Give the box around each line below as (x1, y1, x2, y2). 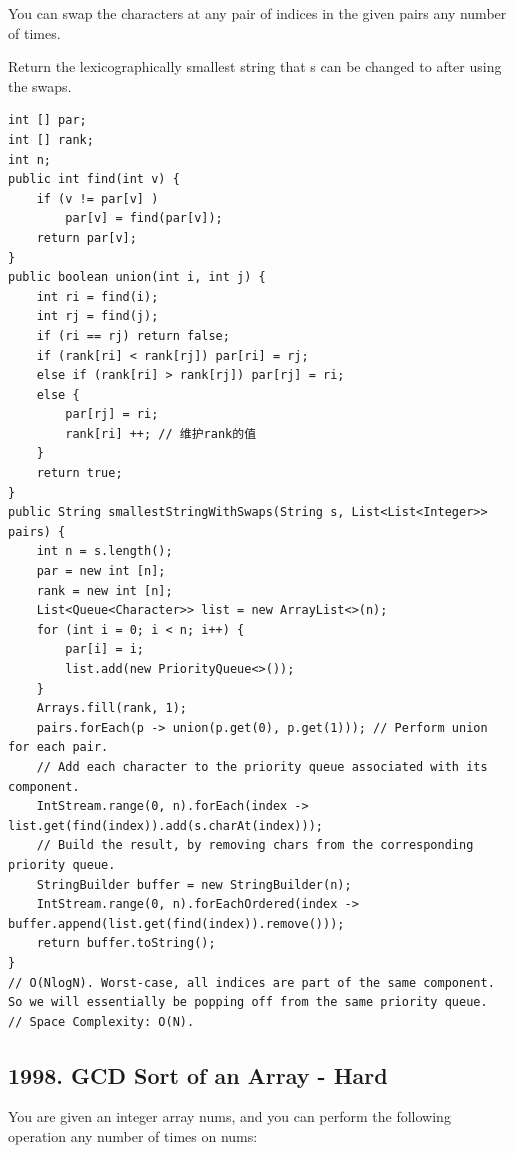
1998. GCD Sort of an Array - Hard (8, 1059, 388, 1090)
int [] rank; (8, 132, 94, 147)
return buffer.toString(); (36, 936, 216, 951)
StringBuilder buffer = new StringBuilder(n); (36, 877, 352, 892)
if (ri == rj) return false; (36, 328, 230, 343)
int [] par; (8, 113, 87, 128)
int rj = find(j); (36, 309, 159, 324)
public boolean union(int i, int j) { (8, 270, 266, 285)
